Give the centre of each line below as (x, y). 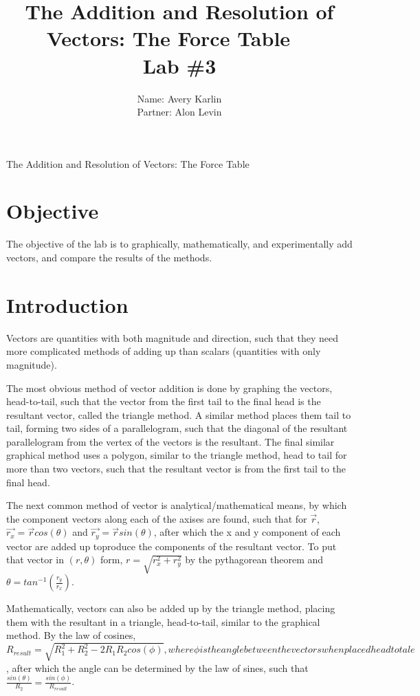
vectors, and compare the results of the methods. (109, 257)
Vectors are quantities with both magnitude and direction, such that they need (172, 337)
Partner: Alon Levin (179, 112)
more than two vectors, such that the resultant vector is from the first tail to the (176, 469)
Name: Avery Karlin (179, 98)
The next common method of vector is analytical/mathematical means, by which (177, 505)
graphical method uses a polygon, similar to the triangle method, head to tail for (177, 455)
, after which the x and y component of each (247, 532)
